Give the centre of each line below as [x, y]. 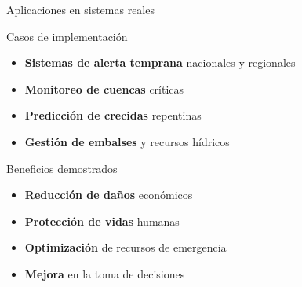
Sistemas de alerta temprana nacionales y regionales [160, 63]
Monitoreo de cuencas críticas [104, 88]
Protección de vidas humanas [102, 221]
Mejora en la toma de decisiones [105, 273]
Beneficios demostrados [62, 168]
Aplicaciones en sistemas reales [80, 9]
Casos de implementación [67, 36]
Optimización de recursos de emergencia [126, 247]
